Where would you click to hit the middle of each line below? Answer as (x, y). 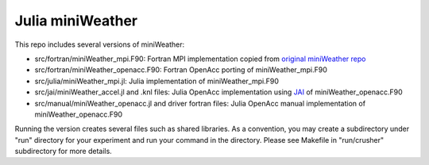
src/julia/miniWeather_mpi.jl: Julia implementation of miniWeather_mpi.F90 (157, 81)
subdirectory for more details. (64, 152)
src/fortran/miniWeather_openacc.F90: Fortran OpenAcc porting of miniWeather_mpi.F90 (181, 70)
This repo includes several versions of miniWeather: (100, 44)
